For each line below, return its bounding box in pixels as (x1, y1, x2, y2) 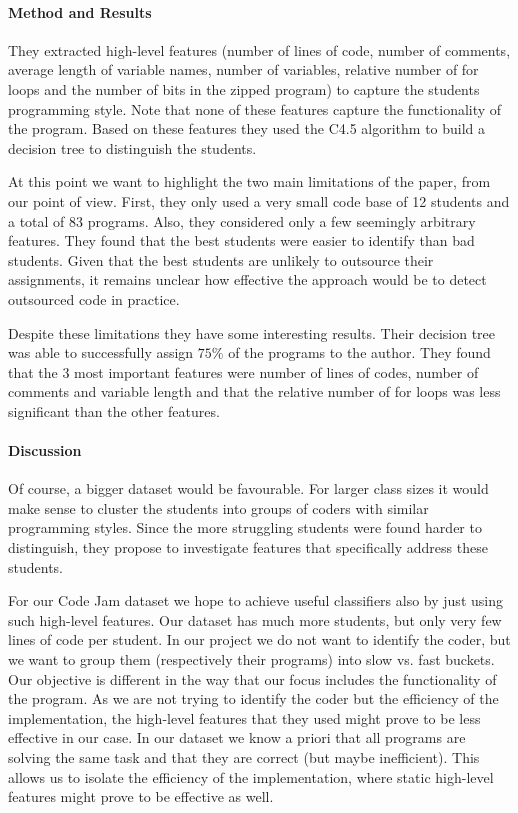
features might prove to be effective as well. (8, 786, 274, 807)
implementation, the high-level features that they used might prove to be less (8, 707, 481, 728)
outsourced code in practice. (8, 288, 180, 309)
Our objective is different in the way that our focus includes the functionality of (8, 668, 497, 689)
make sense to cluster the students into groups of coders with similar (8, 497, 429, 518)
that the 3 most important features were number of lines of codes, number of (8, 361, 479, 382)
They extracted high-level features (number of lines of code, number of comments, (8, 39, 511, 60)
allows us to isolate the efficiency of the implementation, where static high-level (8, 766, 494, 787)
